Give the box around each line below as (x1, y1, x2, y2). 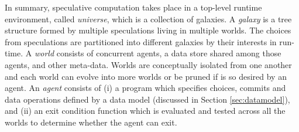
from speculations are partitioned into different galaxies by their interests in (5, 35, 277, 48)
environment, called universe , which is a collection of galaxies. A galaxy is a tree (5, 12, 292, 25)
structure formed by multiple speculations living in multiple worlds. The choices (5, 24, 291, 36)
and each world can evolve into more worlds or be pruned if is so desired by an (5, 70, 287, 82)
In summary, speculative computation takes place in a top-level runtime (5, 1, 262, 13)
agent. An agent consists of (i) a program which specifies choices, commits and (5, 82, 286, 94)
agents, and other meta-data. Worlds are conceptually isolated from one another (5, 58, 292, 70)
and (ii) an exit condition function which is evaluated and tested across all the (5, 104, 286, 117)
